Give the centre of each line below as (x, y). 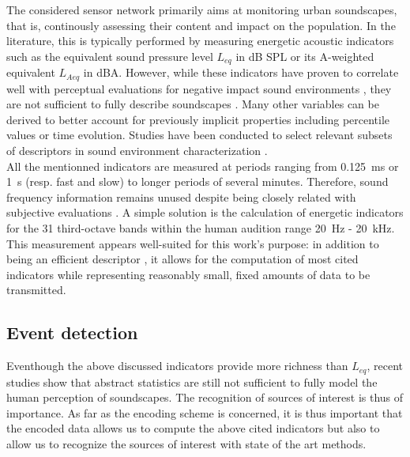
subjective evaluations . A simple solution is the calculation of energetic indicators (205, 212)
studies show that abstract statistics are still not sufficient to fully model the (192, 381)
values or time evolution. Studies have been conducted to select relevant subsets (199, 135)
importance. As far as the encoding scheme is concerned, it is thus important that (205, 412)
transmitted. (36, 290)
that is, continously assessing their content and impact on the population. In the (201, 25)
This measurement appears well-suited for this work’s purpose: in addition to (193, 243)
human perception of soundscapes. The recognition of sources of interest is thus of (205, 397)
